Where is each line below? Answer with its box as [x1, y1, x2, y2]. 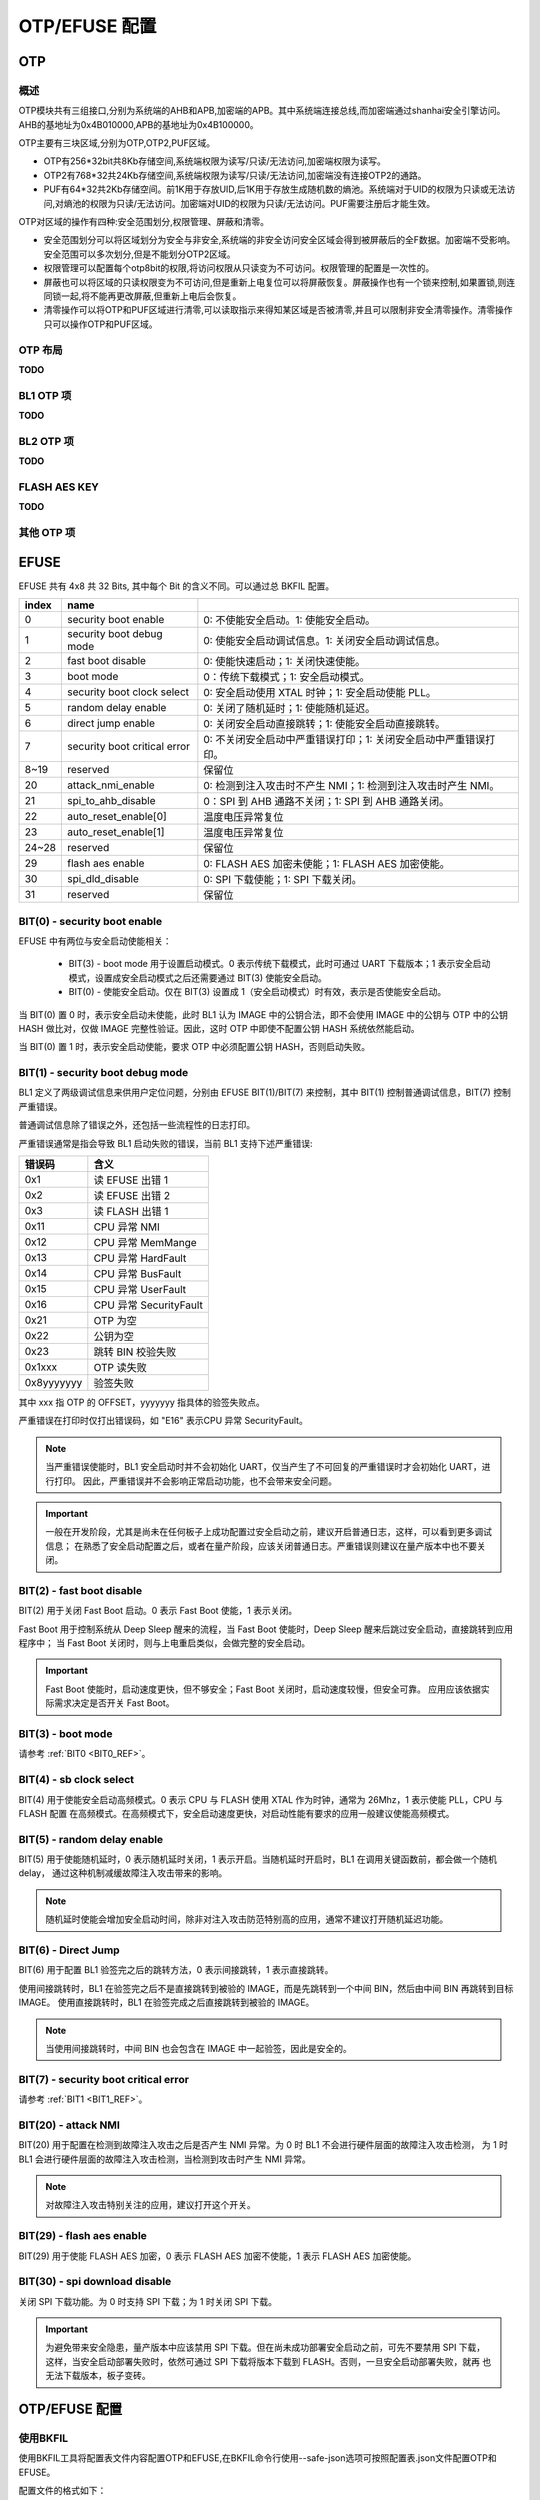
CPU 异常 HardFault [93, 1251, 187, 1265]
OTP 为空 [93, 1314, 137, 1327]
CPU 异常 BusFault [93, 1267, 182, 1280]
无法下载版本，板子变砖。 [45, 2370, 151, 2382]
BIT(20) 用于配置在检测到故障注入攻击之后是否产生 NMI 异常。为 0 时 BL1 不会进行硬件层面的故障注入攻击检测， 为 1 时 [18, 2139, 509, 2151]
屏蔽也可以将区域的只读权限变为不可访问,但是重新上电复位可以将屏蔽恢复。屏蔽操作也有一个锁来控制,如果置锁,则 [43, 276, 507, 288]
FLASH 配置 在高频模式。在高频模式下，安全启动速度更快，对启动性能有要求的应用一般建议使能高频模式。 [18, 1807, 455, 1819]
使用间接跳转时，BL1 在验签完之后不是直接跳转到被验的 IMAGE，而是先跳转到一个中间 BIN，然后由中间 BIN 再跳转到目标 [18, 1982, 514, 1994]
